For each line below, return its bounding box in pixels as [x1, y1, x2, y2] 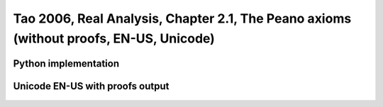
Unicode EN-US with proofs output [13, 80, 170, 92]
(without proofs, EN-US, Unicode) [13, 30, 216, 46]
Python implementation [13, 57, 120, 69]
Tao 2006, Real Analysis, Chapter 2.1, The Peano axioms [13, 11, 352, 26]
